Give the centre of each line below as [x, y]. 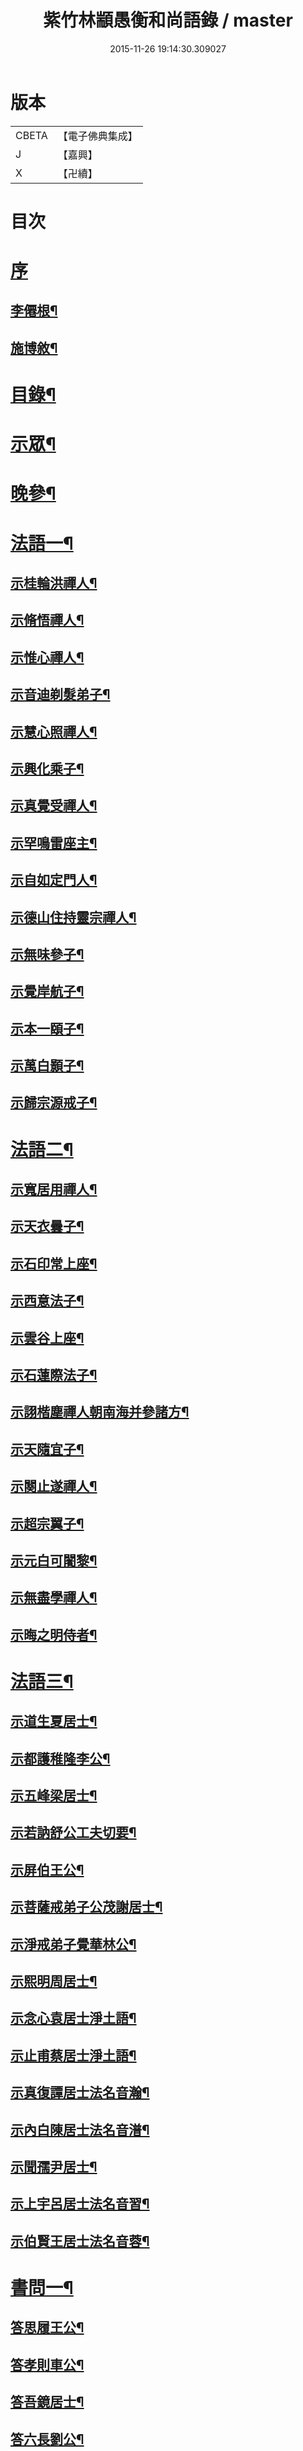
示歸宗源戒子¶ [54, 1102]
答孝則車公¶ [47, 2364]
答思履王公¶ [47, 2327]
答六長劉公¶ [47, 2439]
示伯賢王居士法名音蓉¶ [80, 2241]
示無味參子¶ [47, 954]
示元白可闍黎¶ [54, 1560]
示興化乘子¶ [47, 768]
